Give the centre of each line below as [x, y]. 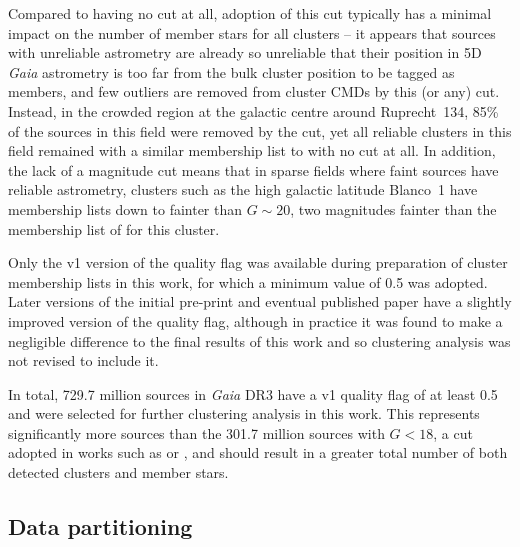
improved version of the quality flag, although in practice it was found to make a [255, 320]
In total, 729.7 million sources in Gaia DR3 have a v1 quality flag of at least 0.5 [253, 393]
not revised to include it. [83, 360]
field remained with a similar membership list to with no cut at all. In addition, [252, 150]
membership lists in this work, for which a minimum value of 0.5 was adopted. [248, 281]
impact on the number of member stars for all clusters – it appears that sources [252, 32]
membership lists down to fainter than [125, 208]
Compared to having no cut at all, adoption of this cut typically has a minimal [250, 13]
